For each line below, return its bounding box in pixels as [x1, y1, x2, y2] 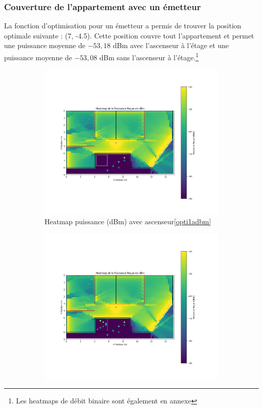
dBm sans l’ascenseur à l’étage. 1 [99, 51, 199, 62]
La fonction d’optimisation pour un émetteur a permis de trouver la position [4, 20, 241, 31]
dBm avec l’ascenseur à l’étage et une [113, 40, 229, 51]
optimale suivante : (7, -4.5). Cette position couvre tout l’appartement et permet [4, 30, 254, 40]
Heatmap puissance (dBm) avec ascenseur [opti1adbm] [45, 216, 211, 227]
